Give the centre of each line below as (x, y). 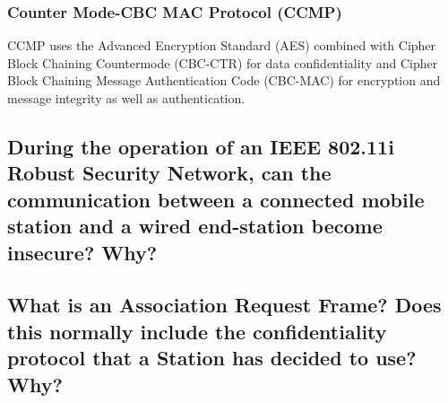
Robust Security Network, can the (169, 173)
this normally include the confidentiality (197, 331)
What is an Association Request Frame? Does (224, 305)
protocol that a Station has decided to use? (212, 358)
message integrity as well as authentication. (126, 98)
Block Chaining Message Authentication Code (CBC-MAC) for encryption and (224, 80)
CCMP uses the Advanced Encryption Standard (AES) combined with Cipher (222, 45)
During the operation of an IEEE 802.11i (201, 146)
